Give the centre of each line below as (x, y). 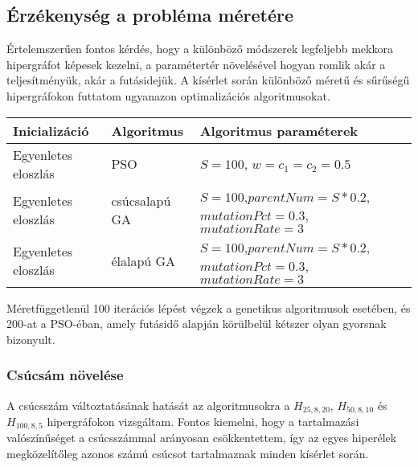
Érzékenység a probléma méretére (150, 15)
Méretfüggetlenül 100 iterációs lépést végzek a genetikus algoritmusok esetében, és (209, 307)
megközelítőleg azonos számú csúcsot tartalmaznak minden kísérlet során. (188, 454)
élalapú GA (143, 260)
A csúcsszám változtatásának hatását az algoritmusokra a (148, 405)
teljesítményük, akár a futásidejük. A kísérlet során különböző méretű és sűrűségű (208, 80)
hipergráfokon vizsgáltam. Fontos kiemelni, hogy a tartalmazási (203, 422)
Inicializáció (51, 130)
